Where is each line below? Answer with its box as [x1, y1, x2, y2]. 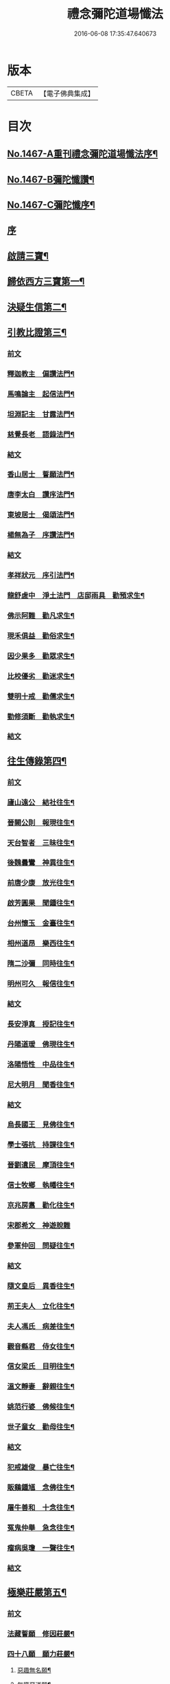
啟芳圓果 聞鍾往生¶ [7, 898, 75, 908]
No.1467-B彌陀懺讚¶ [7, 173, 95, 186]
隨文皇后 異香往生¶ [7, 1281, 75, 1290]
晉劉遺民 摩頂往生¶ [7, 1160, 75, 1170]
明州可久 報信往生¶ [7, 978, 75, 988]
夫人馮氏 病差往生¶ [7, 1321, 75, 1331]
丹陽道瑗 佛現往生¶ [7, 1039, 75, 1048]
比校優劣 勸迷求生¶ [7, 671, 75, 681]
